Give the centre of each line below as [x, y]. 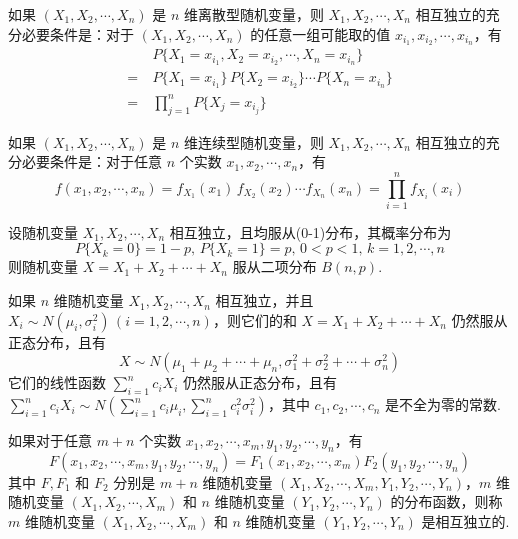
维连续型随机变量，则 [253, 141]
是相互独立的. [465, 521]
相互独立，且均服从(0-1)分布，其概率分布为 [310, 231]
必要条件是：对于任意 [91, 161]
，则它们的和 [254, 319]
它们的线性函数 [57, 382]
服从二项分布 [274, 266]
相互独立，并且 [264, 300]
